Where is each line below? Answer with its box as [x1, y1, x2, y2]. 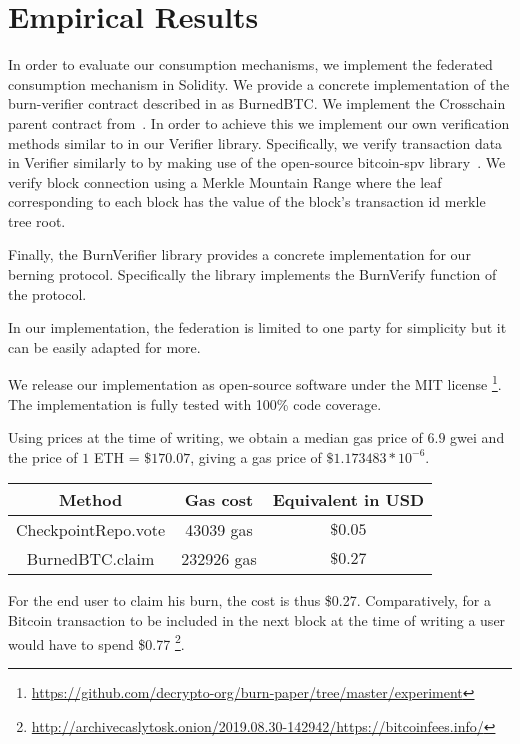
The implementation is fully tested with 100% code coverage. [8, 393, 382, 414]
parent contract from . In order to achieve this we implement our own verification [8, 112, 510, 133]
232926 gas [181, 547, 257, 571]
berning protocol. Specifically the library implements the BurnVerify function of [8, 264, 497, 285]
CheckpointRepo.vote [16, 518, 166, 542]
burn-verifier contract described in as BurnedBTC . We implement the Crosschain [8, 93, 506, 114]
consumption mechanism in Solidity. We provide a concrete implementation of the [8, 73, 510, 94]
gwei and [450, 427, 505, 448]
